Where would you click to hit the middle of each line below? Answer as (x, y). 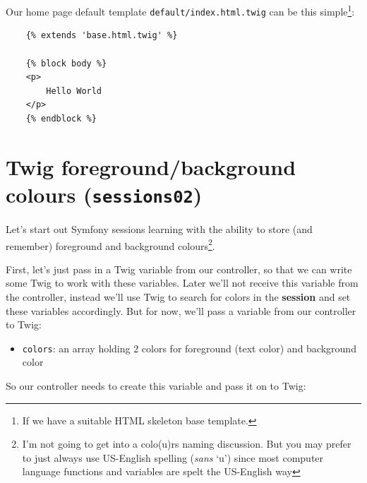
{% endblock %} (61, 118)
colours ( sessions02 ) (104, 194)
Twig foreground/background (151, 166)
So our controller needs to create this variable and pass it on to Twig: (156, 385)
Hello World (74, 91)
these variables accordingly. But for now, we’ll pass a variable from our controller (181, 310)
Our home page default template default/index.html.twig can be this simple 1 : (180, 10)
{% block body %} (66, 63)
